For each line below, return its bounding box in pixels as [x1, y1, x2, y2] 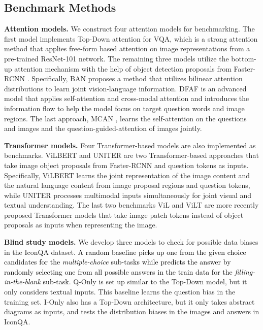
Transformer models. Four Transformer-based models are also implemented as [4, 140, 256, 150]
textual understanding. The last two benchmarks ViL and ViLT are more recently [4, 200, 259, 210]
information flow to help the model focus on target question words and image [4, 103, 245, 113]
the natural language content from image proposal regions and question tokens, [4, 180, 250, 190]
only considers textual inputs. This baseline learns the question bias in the [4, 286, 236, 297]
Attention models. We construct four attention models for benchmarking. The [4, 23, 255, 34]
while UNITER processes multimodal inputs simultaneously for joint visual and [4, 189, 252, 200]
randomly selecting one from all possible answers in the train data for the [4, 266, 233, 277]
